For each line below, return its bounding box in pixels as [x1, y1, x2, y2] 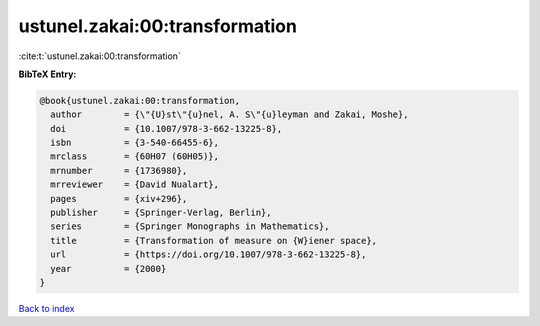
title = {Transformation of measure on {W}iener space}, [50, 235, 378, 246]
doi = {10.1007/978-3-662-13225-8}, [50, 123, 283, 134]
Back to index [18, 302, 75, 314]
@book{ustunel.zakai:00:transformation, [39, 95, 240, 106]
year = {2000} [50, 263, 167, 274]
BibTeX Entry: [18, 68, 77, 80]
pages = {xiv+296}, [50, 193, 188, 204]
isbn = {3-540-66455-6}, [50, 137, 220, 149]
